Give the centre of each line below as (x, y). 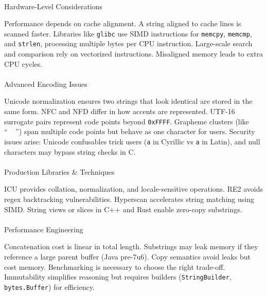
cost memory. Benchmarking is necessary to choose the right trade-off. (115, 266)
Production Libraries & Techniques (59, 171)
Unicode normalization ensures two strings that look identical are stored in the (128, 101)
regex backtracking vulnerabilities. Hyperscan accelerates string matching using (129, 199)
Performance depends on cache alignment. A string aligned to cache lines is (123, 23)
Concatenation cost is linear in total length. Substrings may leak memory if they (131, 246)
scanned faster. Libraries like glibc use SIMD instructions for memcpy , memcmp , (128, 33)
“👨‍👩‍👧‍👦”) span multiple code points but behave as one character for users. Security (130, 131)
